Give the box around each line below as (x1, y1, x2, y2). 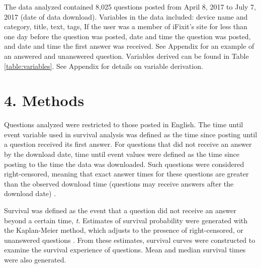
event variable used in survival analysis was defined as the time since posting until (4, 129, 257, 139)
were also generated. (4, 254, 66, 264)
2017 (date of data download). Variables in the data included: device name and (4, 11, 248, 22)
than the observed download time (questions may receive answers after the (4, 178, 234, 189)
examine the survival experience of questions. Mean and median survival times (4, 244, 246, 255)
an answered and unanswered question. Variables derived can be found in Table (4, 50, 249, 61)
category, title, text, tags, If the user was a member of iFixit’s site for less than (4, 21, 247, 32)
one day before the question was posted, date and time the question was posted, (4, 31, 251, 41)
